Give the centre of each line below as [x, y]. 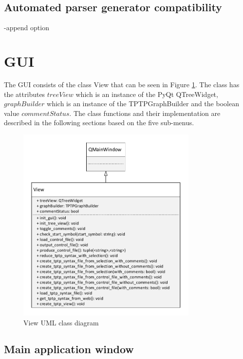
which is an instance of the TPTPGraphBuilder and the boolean [143, 104]
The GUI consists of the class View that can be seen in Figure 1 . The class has [122, 84]
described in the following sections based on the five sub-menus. [99, 123]
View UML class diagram [61, 322]
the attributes [25, 94]
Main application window [69, 349]
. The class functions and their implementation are [145, 113]
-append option [27, 28]
